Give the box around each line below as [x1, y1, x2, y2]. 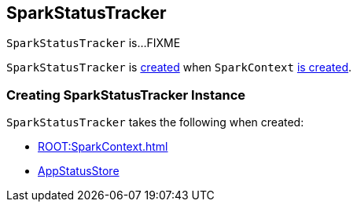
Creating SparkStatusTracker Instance [6, 86, 246, 103]
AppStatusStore [38, 164, 120, 178]
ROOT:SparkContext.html [38, 140, 168, 154]
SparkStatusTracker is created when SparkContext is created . [6, 60, 352, 75]
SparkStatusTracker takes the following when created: [6, 115, 304, 130]
